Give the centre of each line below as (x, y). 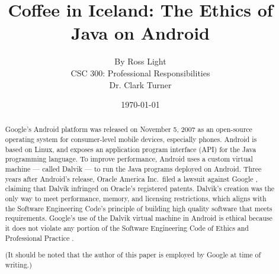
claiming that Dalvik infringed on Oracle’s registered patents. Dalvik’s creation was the (140, 188)
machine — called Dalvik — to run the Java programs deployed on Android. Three (133, 169)
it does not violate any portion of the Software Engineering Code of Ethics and (127, 228)
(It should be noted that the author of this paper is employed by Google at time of (133, 255)
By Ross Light (140, 61)
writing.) (18, 264)
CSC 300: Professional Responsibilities (140, 72)
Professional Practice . (39, 238)
